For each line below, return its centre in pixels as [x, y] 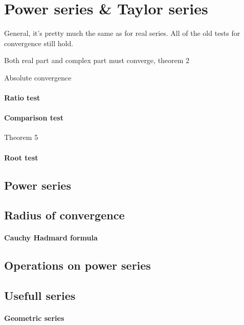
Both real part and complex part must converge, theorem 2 [97, 60]
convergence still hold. [39, 43]
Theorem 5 [21, 137]
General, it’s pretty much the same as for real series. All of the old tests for [122, 33]
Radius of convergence [64, 215]
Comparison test [34, 118]
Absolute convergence [38, 77]
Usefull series [40, 296]
